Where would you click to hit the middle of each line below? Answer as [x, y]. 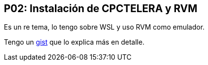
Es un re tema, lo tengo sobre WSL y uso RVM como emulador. [104, 27]
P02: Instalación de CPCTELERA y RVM [101, 8]
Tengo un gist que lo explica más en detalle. [74, 42]
